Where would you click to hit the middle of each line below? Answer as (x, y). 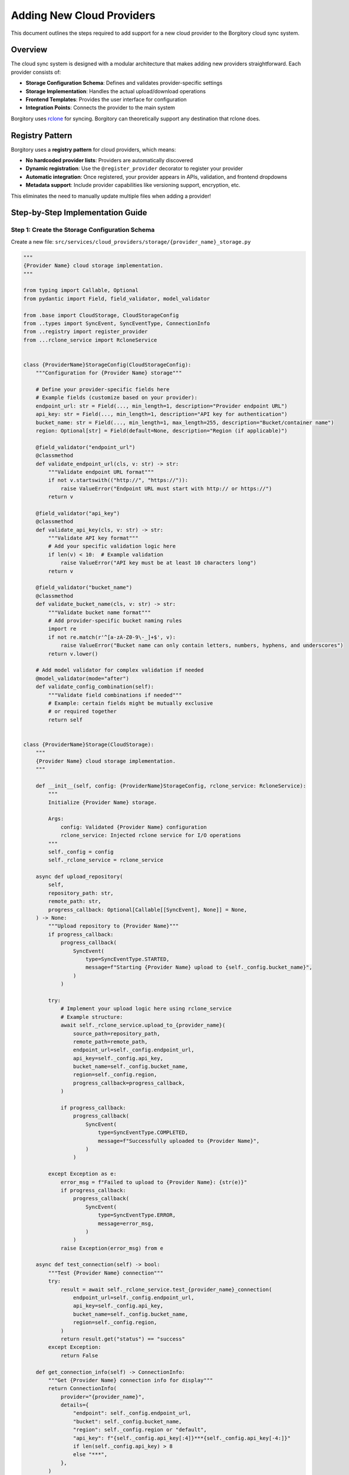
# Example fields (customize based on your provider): (116, 398)
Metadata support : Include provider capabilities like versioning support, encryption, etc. (133, 185)
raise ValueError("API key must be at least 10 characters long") (158, 563)
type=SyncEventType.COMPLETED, (143, 1133)
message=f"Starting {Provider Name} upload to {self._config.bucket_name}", (199, 967)
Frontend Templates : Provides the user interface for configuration (106, 100)
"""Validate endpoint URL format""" (101, 472)
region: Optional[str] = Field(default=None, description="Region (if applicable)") (162, 431)
